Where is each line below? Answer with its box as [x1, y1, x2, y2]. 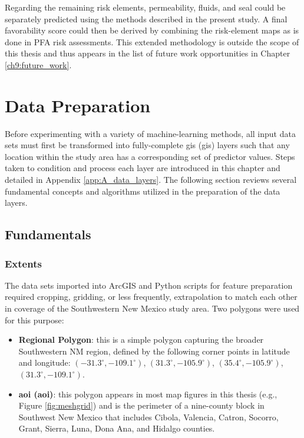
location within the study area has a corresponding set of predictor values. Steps [5, 150, 295, 162]
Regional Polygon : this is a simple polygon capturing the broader [18, 333, 264, 346]
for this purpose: [5, 313, 64, 326]
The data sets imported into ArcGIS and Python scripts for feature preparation [5, 279, 293, 291]
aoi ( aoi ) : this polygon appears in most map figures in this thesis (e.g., [18, 387, 277, 400]
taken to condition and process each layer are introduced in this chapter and [5, 162, 280, 174]
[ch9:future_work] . [5, 58, 72, 71]
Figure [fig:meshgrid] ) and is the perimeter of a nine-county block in [18, 399, 265, 412]
